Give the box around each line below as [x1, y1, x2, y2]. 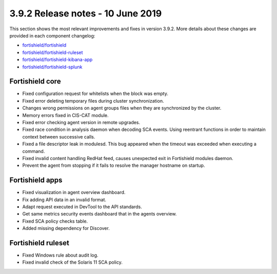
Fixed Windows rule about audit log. [22, 252, 98, 259]
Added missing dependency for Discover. [22, 225, 110, 231]
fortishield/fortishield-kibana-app [22, 56, 93, 63]
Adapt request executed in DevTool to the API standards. [22, 204, 142, 210]
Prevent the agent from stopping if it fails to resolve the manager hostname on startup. [22, 162, 205, 169]
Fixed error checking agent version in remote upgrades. [22, 119, 141, 125]
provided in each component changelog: [9, 32, 95, 38]
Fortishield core [9, 77, 61, 86]
